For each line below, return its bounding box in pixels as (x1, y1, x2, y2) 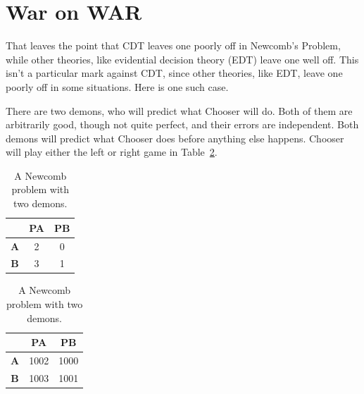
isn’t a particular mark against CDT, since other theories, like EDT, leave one (6, 66, 343, 80)
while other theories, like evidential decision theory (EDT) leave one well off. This (6, 51, 359, 66)
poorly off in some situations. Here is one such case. (6, 79, 229, 94)
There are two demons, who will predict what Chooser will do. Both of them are (6, 103, 353, 118)
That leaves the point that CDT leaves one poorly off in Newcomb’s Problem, (6, 38, 341, 53)
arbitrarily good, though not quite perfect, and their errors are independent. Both (6, 117, 359, 132)
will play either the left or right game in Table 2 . (6, 144, 218, 159)
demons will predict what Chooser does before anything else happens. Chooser (6, 130, 344, 145)
